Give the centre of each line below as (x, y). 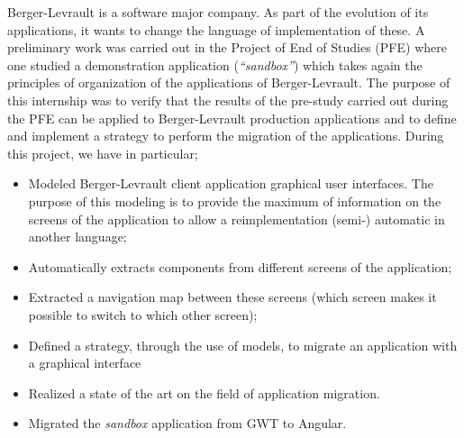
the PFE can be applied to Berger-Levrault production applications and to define (232, 118)
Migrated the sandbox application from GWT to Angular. (187, 423)
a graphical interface (85, 363)
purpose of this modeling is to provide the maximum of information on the (235, 201)
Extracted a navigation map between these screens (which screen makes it (232, 297)
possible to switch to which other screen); (143, 314)
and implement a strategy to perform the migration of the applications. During (226, 136)
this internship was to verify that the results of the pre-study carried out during (228, 100)
